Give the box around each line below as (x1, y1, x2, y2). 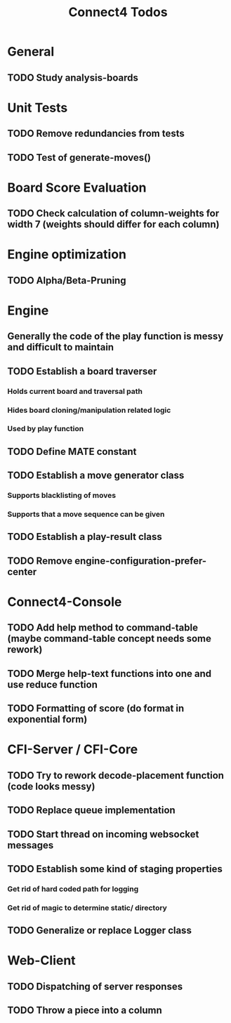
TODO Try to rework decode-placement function (7, 770, 225, 781)
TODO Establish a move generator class (7, 470, 185, 482)
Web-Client (7, 953, 76, 969)
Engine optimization (7, 246, 127, 263)
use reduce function (7, 678, 98, 690)
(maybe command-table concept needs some (7, 633, 212, 645)
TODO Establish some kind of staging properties (7, 863, 223, 875)
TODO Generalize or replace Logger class (7, 925, 192, 937)
